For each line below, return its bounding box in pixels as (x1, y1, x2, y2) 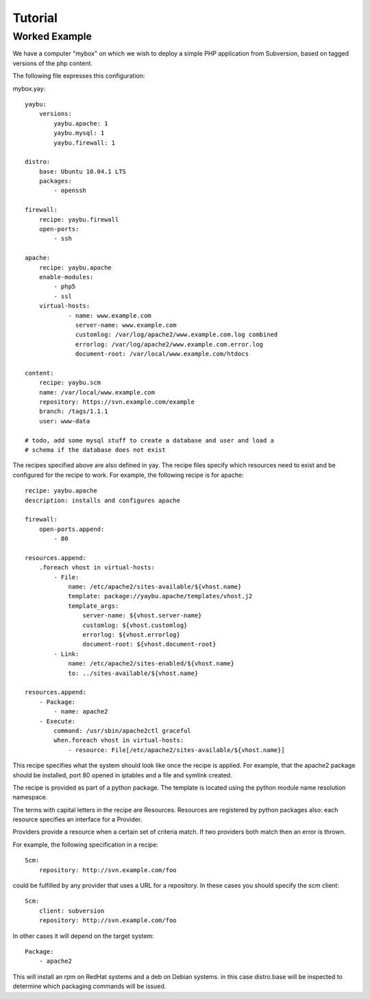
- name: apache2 (53, 707, 108, 716)
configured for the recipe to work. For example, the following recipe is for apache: (12, 471, 244, 479)
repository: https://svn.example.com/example (38, 398, 195, 406)
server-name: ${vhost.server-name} (82, 611, 202, 620)
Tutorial (12, 10, 58, 25)
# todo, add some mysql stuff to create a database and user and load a (25, 436, 274, 444)
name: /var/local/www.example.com (38, 388, 156, 396)
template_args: (68, 602, 119, 610)
